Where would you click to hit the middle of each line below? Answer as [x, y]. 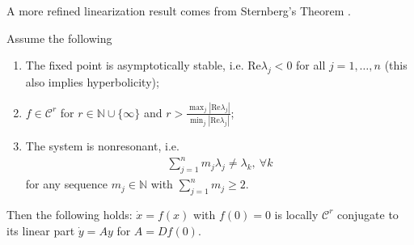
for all [311, 65]
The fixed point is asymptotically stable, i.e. [135, 65]
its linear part [41, 230]
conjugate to [368, 214]
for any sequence [67, 184]
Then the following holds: [70, 214]
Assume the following [59, 38]
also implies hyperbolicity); [92, 81]
